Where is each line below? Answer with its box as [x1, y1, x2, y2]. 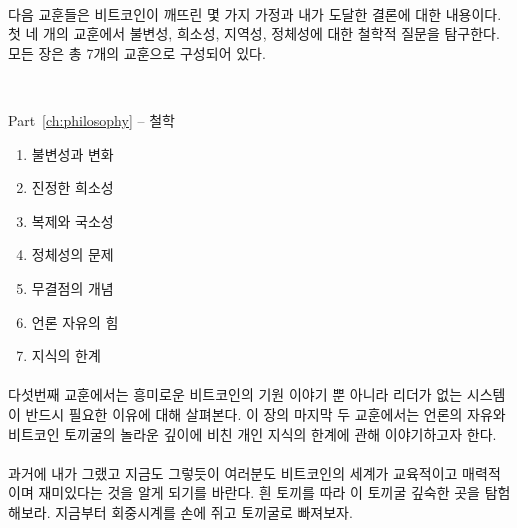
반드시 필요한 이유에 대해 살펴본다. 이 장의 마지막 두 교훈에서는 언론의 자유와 [25, 403, 506, 424]
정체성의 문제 [31, 244, 114, 265]
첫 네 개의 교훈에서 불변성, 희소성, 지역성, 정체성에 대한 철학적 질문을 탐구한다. [8, 23, 500, 44]
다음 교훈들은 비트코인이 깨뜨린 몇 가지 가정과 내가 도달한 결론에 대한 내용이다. [8, 3, 502, 24]
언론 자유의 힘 [31, 311, 119, 332]
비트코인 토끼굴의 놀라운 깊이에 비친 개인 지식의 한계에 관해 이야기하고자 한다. [8, 423, 497, 444]
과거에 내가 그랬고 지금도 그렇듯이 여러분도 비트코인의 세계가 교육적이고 [8, 462, 458, 483]
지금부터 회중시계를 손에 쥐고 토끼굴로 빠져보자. [55, 501, 353, 522]
